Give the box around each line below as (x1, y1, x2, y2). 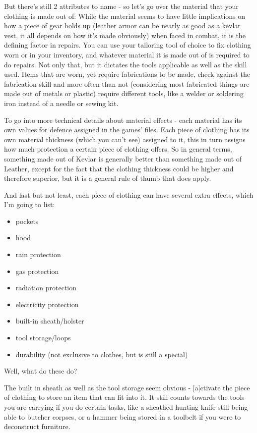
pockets (15, 216, 39, 226)
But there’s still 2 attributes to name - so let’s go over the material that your (4, 1, 239, 11)
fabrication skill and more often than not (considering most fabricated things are (4, 78, 250, 89)
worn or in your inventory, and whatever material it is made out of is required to (4, 49, 250, 59)
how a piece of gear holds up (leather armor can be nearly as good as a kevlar (4, 20, 241, 31)
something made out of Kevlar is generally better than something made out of (4, 153, 242, 163)
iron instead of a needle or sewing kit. (4, 98, 119, 108)
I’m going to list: (4, 199, 55, 210)
